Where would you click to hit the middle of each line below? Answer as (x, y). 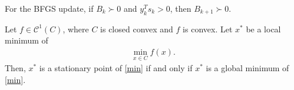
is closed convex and (137, 29)
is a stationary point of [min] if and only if (116, 68)
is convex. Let (208, 29)
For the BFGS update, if (49, 8)
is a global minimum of (247, 68)
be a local (263, 29)
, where (76, 29)
